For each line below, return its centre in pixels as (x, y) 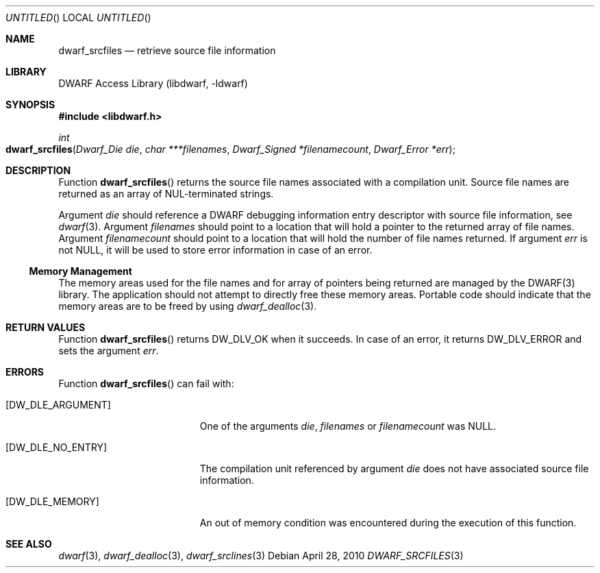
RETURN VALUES (46, 327)
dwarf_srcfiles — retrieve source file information (167, 50)
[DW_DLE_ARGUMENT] (58, 405)
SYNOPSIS (30, 105)
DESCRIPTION (38, 170)
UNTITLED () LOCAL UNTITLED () (78, 17)
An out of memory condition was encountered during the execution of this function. (388, 523)
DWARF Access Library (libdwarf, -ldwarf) (153, 83)
